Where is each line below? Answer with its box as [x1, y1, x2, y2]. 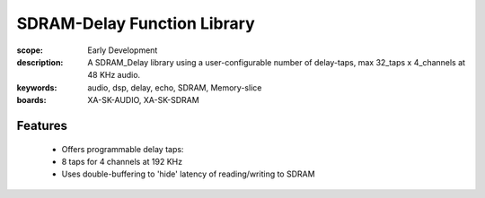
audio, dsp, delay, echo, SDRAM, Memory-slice [87, 82, 262, 93]
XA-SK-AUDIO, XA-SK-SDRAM [87, 95, 199, 106]
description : [16, 56, 64, 67]
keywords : [16, 82, 57, 93]
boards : [16, 95, 47, 106]
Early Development [87, 45, 158, 56]
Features [16, 117, 67, 133]
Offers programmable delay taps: [61, 143, 184, 154]
